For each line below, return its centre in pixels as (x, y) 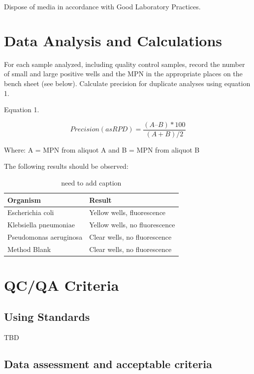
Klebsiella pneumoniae (41, 225)
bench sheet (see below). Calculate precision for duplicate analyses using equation (127, 83)
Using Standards (47, 316)
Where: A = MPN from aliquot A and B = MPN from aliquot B (102, 149)
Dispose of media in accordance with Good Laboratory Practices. (102, 6)
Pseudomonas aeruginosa (45, 237)
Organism (24, 200)
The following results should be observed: (66, 166)
